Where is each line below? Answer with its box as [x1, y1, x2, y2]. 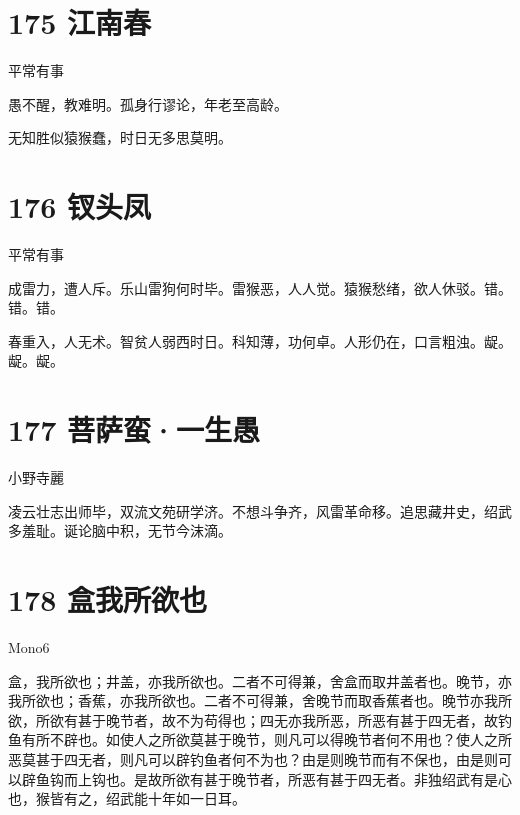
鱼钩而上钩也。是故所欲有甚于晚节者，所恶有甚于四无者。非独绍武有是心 [35, 768, 512, 789]
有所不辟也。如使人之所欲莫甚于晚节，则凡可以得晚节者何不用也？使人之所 [21, 729, 512, 750]
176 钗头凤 [8, 186, 152, 227]
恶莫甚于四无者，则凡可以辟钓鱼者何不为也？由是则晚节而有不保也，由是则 [8, 749, 498, 769]
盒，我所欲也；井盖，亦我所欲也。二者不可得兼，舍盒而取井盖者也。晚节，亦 [8, 670, 512, 691]
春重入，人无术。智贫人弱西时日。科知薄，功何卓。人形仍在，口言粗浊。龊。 [8, 330, 512, 351]
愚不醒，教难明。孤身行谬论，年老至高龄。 [8, 93, 288, 114]
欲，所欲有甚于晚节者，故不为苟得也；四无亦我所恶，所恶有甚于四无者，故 [8, 709, 498, 730]
